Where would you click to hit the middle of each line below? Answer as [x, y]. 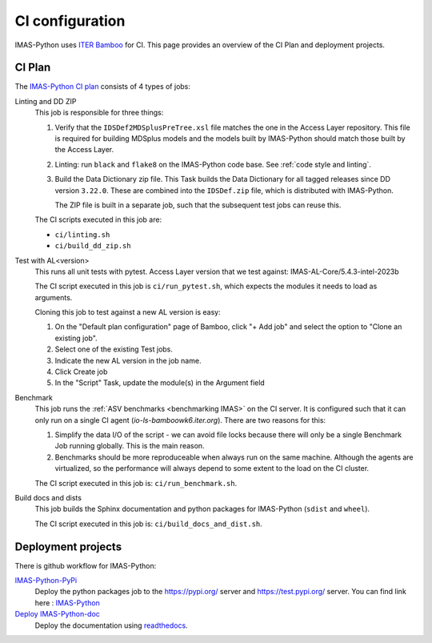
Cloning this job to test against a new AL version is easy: [128, 312]
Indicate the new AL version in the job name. [128, 360]
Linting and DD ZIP [46, 101]
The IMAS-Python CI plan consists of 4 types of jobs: [103, 86]
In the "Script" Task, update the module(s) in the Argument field [160, 383]
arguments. [54, 297]
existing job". [76, 338]
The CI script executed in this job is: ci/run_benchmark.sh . [136, 483]
